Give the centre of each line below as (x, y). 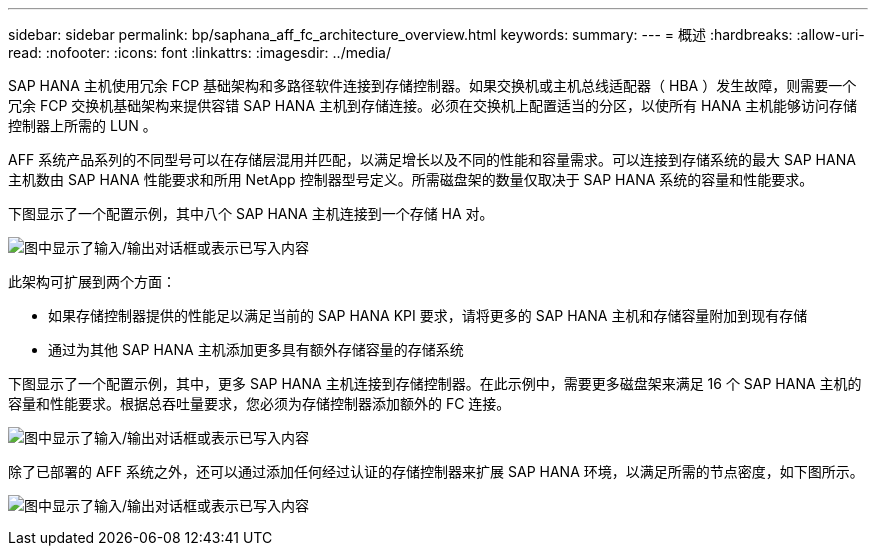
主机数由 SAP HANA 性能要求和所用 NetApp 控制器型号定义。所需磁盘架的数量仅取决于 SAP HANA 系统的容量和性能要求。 (411, 179)
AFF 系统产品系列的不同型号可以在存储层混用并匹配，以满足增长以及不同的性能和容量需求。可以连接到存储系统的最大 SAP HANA (432, 159)
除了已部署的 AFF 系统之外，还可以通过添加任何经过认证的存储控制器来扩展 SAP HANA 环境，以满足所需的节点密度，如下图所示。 (436, 471)
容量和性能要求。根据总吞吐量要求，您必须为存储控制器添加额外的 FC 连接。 (259, 403)
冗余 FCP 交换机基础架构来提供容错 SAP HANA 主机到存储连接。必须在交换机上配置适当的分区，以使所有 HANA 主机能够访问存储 (433, 105)
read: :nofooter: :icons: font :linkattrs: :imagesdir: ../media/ (199, 52)
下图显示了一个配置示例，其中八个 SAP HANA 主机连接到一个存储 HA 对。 (251, 213)
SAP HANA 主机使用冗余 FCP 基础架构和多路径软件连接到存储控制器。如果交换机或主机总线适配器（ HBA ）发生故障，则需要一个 (432, 85)
